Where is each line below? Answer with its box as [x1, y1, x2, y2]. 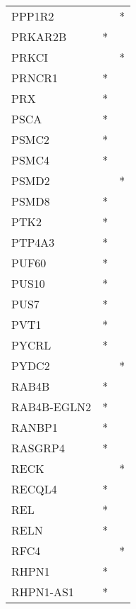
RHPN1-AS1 [11, 583, 74, 600]
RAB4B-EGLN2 [11, 398, 92, 415]
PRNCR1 [11, 69, 58, 86]
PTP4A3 [11, 234, 55, 250]
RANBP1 [11, 419, 58, 435]
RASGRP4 [11, 440, 65, 456]
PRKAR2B [11, 28, 67, 45]
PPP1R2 [11, 8, 54, 24]
